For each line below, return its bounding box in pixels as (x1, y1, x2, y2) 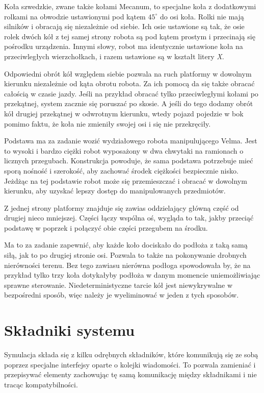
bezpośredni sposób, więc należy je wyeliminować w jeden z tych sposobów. (4, 289, 239, 300)
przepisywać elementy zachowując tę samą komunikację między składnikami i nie (4, 369, 257, 380)
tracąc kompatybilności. (4, 379, 78, 389)
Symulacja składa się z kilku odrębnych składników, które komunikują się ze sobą (4, 349, 258, 360)
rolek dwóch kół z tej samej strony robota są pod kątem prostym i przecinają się (4, 31, 255, 41)
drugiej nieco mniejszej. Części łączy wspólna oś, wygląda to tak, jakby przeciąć (4, 212, 254, 223)
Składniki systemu (4, 320, 135, 340)
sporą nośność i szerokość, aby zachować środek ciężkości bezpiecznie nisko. (4, 165, 239, 176)
